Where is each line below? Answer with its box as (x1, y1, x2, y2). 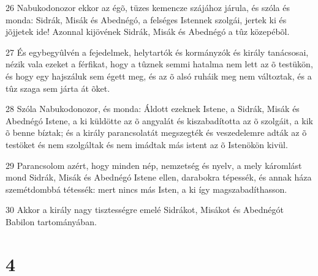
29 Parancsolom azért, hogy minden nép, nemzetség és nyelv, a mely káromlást (6, 159, 302, 171)
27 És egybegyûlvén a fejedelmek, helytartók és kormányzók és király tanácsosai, (6, 45, 309, 58)
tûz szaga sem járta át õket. (6, 81, 110, 94)
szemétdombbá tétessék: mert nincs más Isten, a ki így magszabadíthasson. (6, 182, 287, 195)
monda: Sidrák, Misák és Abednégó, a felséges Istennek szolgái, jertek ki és (6, 13, 287, 26)
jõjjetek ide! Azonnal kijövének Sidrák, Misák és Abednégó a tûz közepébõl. (6, 25, 290, 38)
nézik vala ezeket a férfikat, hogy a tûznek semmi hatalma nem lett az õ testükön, (6, 58, 313, 70)
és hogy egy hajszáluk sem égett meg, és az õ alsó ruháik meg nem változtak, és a (6, 69, 312, 82)
